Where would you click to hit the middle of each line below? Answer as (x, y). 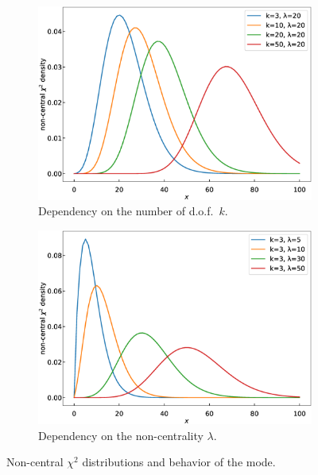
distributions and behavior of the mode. (179, 462)
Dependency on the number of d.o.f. (126, 211)
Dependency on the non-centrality (121, 435)
